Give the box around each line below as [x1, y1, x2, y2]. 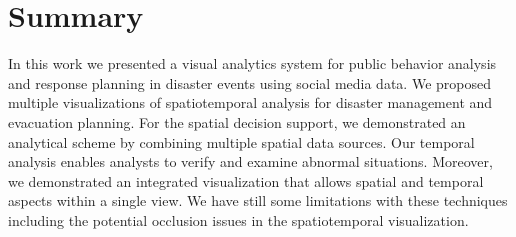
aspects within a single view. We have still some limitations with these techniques [8, 190, 508, 211]
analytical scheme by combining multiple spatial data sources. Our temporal [8, 131, 475, 152]
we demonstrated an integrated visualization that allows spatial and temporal [8, 170, 484, 191]
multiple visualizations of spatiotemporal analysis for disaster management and [8, 92, 493, 113]
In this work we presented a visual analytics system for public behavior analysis [8, 53, 497, 74]
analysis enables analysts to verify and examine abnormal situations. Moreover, [8, 151, 493, 172]
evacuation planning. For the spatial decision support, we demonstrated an [8, 111, 466, 132]
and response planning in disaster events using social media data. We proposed [8, 72, 491, 93]
